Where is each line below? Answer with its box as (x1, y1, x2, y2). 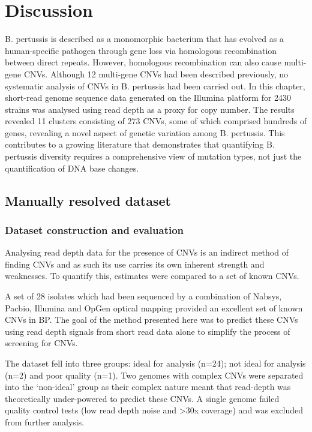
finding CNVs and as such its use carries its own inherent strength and (5, 257, 265, 270)
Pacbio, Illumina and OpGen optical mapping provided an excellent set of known (5, 301, 303, 314)
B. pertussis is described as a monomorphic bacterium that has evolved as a (5, 32, 284, 45)
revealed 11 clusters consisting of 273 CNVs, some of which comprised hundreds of (5, 115, 307, 127)
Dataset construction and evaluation (5, 222, 184, 237)
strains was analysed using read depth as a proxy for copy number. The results (5, 103, 295, 115)
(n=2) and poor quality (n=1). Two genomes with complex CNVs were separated (5, 368, 304, 381)
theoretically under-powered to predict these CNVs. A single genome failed (5, 392, 280, 404)
